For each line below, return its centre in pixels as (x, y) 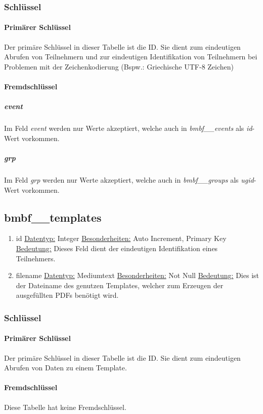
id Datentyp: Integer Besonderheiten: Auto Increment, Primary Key (121, 238)
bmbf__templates (53, 217)
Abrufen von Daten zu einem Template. (65, 368)
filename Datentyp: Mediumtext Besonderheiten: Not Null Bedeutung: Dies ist (137, 275)
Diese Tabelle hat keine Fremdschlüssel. (65, 407)
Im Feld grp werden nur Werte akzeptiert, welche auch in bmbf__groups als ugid (129, 179)
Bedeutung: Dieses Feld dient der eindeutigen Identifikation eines (117, 248)
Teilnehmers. (36, 258)
